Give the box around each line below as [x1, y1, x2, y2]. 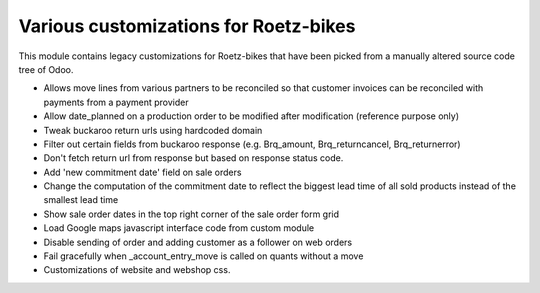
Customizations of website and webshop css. [43, 264, 231, 276]
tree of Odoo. [18, 63, 74, 75]
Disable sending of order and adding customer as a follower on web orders [43, 236, 353, 248]
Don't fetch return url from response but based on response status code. [43, 152, 344, 164]
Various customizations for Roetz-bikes [18, 15, 356, 37]
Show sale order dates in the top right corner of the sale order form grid [43, 208, 340, 220]
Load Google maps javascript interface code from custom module [43, 222, 315, 234]
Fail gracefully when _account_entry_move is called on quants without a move [43, 250, 364, 262]
